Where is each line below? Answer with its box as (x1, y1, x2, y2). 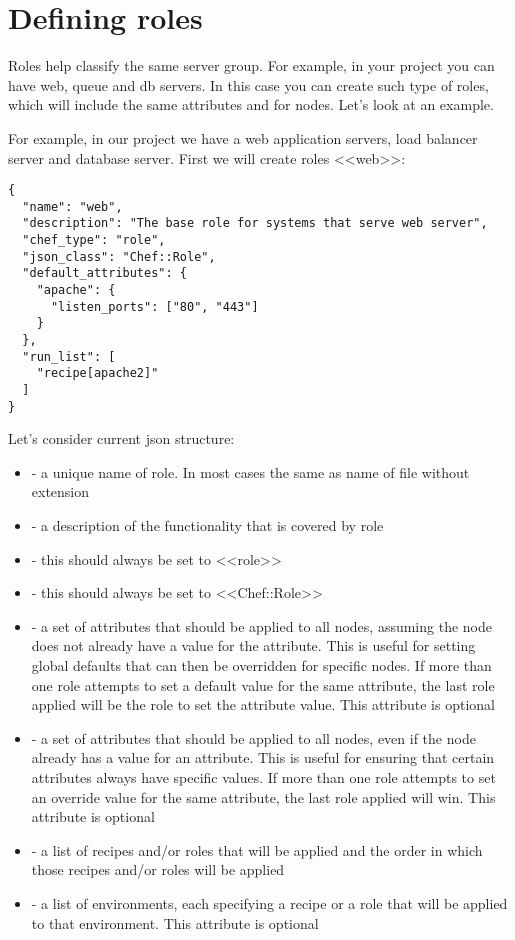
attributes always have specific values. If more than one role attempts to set (31, 767, 496, 787)
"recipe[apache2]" (36, 366, 159, 381)
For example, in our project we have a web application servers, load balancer (8, 127, 478, 148)
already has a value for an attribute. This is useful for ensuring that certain (31, 747, 495, 768)
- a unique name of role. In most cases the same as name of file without (31, 461, 470, 482)
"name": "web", (22, 199, 123, 214)
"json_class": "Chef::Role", (22, 249, 216, 264)
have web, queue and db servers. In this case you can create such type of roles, (8, 74, 489, 95)
